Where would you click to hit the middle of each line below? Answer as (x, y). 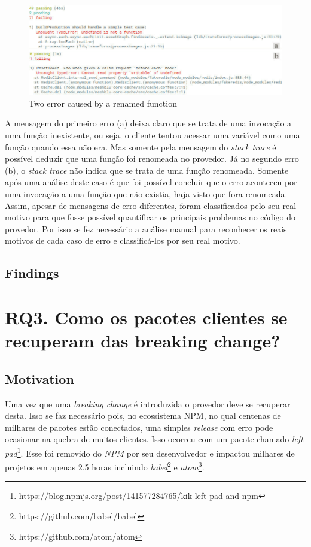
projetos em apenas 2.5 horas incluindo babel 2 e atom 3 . (105, 466)
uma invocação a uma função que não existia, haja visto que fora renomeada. (146, 194)
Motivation (39, 378)
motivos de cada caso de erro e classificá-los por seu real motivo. (123, 241)
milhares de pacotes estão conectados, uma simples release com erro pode (139, 427)
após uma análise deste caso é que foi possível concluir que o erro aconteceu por (151, 182)
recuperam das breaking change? (143, 341)
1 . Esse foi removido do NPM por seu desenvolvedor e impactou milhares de (156, 452)
